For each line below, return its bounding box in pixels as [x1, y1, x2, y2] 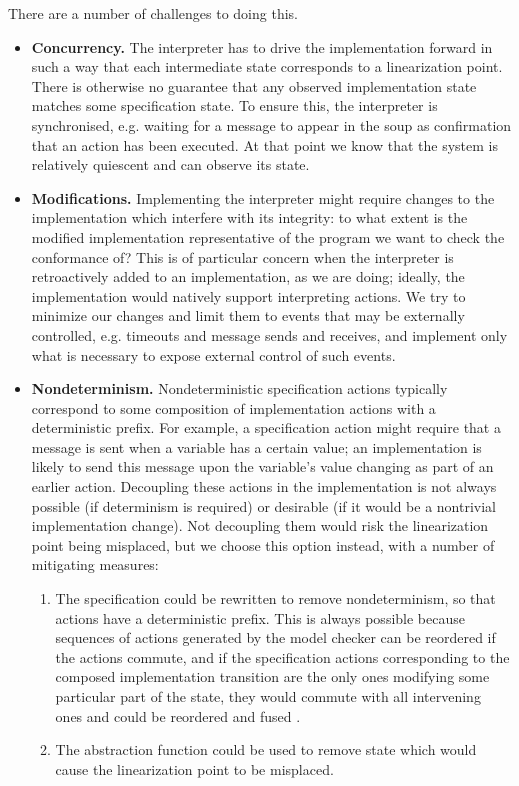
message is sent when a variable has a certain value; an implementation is [31, 436, 482, 457]
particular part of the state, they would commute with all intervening [55, 686, 481, 706]
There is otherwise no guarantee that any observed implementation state [31, 75, 477, 96]
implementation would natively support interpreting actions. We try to [31, 285, 466, 306]
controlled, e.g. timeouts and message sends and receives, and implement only [31, 324, 508, 345]
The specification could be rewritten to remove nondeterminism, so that [55, 588, 496, 609]
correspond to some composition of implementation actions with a [31, 397, 436, 418]
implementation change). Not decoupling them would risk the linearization [31, 515, 489, 536]
